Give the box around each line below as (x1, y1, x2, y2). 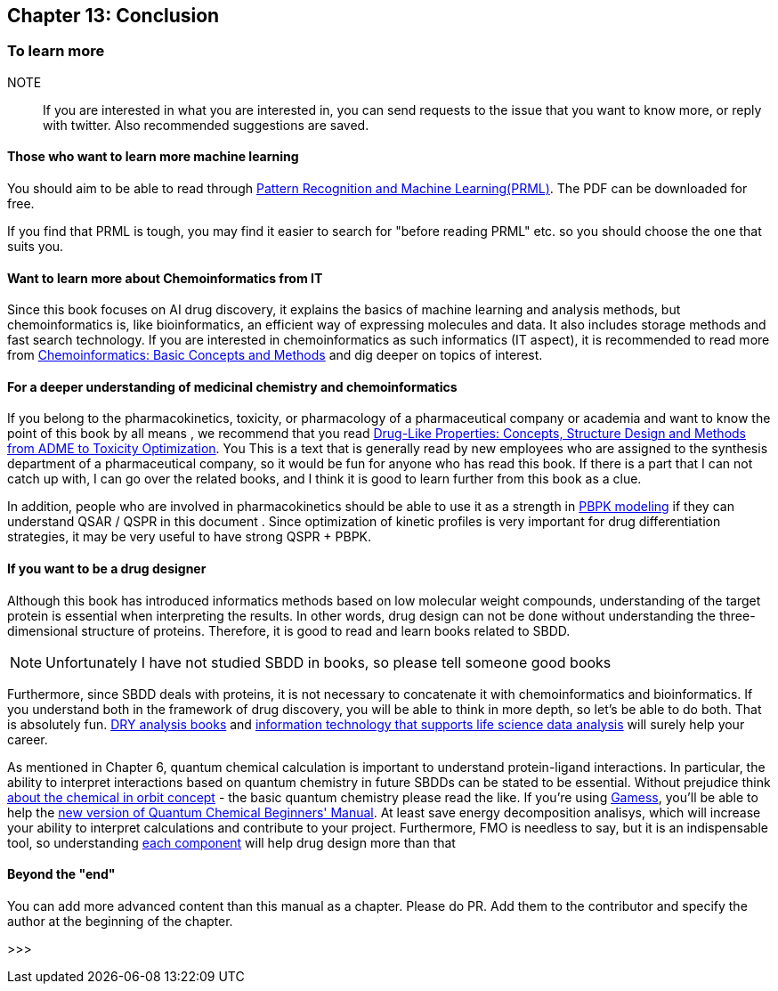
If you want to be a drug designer (7, 561, 207, 577)
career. (7, 731, 48, 747)
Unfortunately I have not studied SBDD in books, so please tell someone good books (45, 653, 612, 671)
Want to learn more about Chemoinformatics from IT (7, 270, 323, 286)
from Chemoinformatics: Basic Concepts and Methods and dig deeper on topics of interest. (7, 347, 543, 363)
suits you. (7, 239, 64, 255)
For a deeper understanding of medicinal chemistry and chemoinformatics (7, 378, 458, 394)
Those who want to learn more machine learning (7, 149, 299, 165)
